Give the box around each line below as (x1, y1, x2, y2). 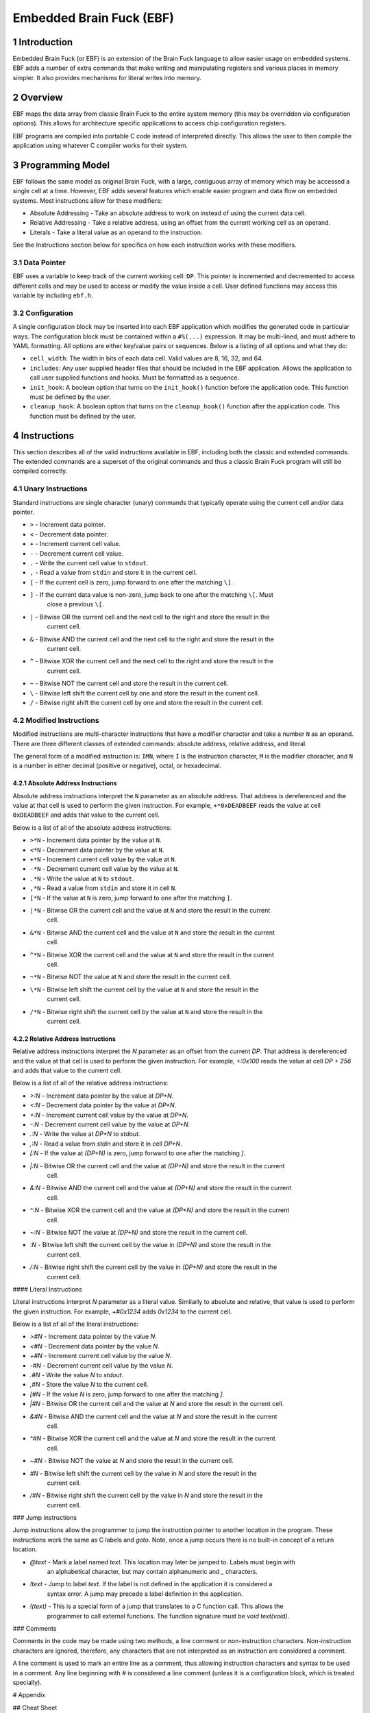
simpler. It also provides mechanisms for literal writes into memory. (12, 73, 201, 82)
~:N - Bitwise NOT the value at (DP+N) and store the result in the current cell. (29, 1228, 248, 1236)
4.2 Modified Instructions (12, 715, 99, 725)
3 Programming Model (12, 159, 110, 171)
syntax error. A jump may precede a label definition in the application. (47, 1590, 243, 1598)
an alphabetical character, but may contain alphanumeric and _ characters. (47, 1568, 258, 1576)
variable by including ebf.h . (12, 291, 93, 299)
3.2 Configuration (12, 308, 73, 318)
